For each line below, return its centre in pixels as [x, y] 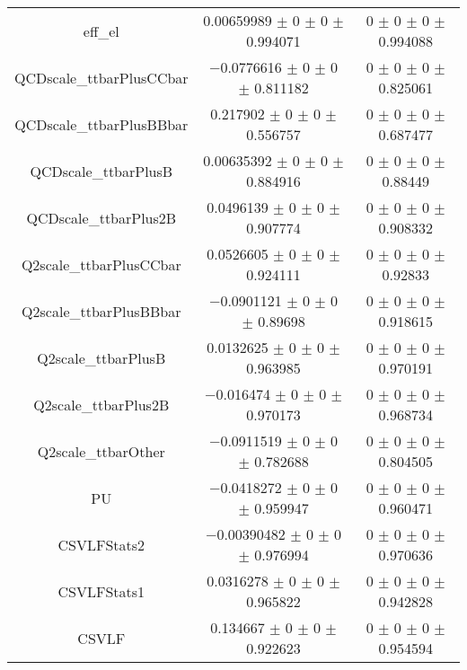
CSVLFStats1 [101, 591]
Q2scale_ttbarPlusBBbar [101, 311]
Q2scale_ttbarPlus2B [101, 404]
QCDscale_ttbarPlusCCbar [101, 77]
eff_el [101, 31]
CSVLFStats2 [101, 544]
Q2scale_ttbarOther [101, 451]
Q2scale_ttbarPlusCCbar [101, 264]
